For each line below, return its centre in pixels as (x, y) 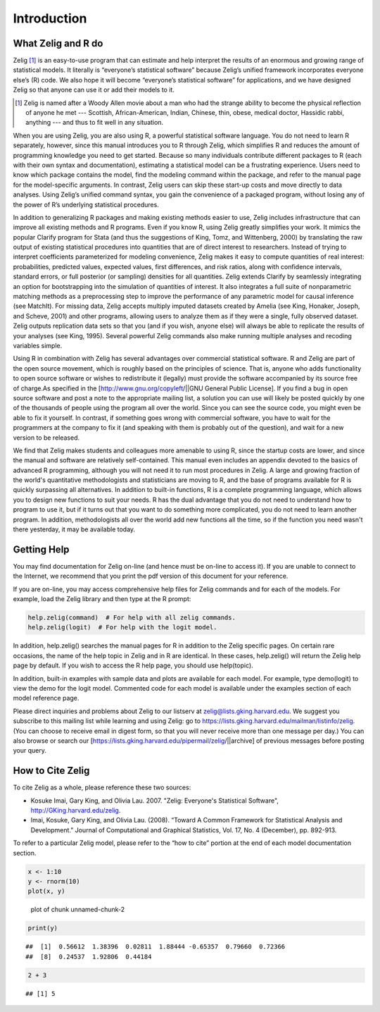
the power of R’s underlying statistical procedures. (86, 204)
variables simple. (38, 346)
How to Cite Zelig (51, 771)
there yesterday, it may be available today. (74, 529)
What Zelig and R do (58, 43)
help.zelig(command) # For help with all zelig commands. (132, 618)
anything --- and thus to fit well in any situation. (95, 123)
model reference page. (46, 698)
